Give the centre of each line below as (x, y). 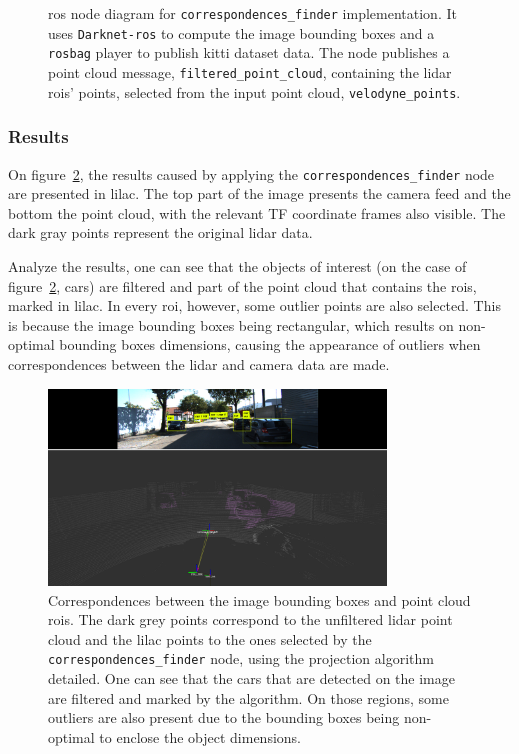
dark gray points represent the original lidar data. (160, 232)
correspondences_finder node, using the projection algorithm (241, 658)
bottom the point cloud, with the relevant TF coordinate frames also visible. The (257, 212)
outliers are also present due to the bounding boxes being (224, 717)
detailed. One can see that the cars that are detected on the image (251, 677)
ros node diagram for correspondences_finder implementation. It (252, 13)
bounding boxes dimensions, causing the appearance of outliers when (270, 344)
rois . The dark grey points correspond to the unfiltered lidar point (250, 619)
